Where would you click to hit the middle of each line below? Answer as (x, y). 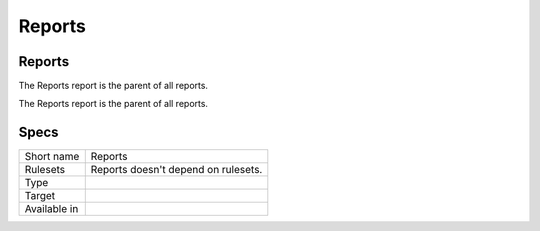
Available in (51, 209)
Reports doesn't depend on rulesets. (176, 170)
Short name (52, 157)
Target (40, 196)
